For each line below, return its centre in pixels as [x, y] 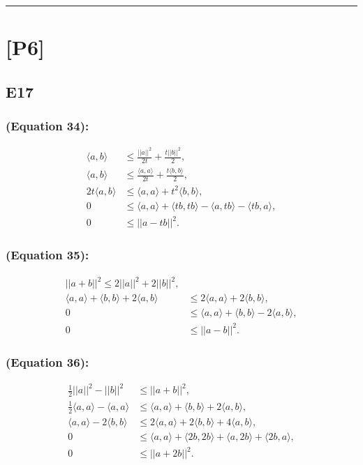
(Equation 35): [47, 255]
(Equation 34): [47, 126]
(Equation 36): [47, 361]
